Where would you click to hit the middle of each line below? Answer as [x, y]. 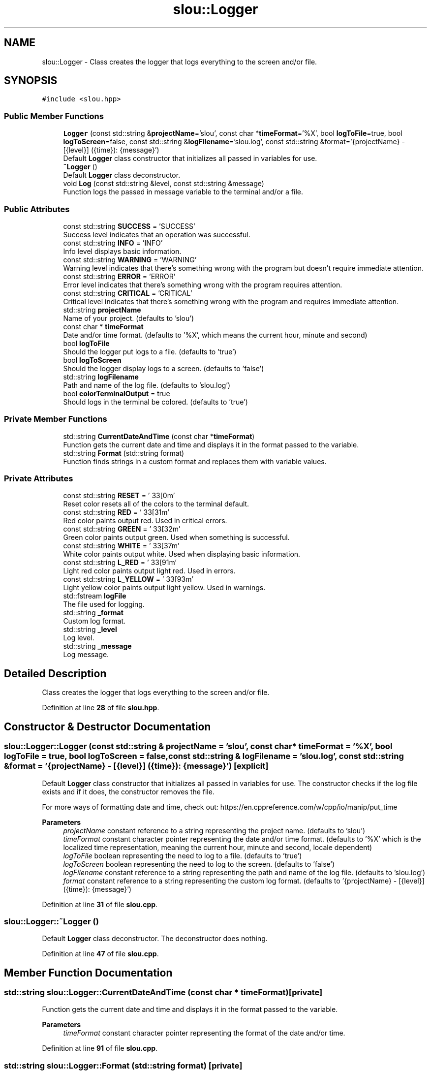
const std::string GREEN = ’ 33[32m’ [122, 529]
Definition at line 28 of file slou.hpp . [101, 708]
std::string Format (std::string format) [124, 453]
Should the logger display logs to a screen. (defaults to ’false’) [164, 368]
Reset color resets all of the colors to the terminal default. [156, 504]
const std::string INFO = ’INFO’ [113, 243]
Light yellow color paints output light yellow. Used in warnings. [164, 588]
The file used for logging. [104, 604]
